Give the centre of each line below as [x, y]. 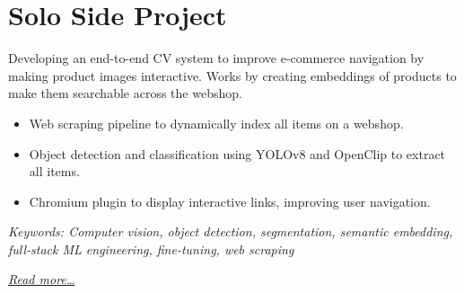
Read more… [42, 279]
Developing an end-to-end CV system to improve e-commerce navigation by [216, 58]
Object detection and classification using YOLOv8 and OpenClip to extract [237, 153]
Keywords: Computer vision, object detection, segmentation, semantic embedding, [231, 231]
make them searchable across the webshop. [125, 93]
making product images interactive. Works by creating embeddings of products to [232, 75]
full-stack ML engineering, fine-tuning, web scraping [151, 249]
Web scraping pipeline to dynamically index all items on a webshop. [216, 123]
